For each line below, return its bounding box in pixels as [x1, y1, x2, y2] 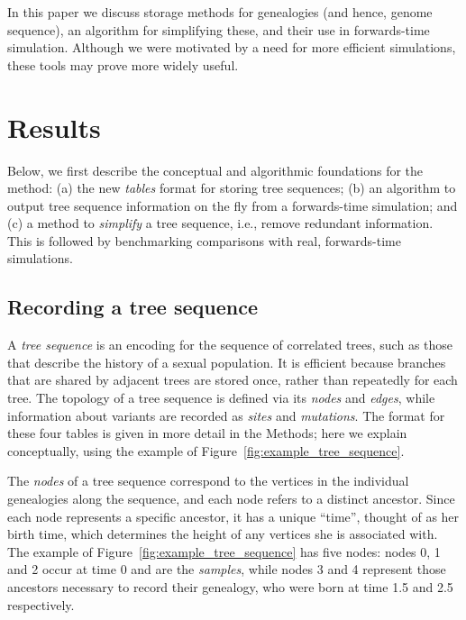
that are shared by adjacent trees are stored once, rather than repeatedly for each [7, 370, 458, 389]
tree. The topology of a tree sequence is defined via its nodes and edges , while [7, 388, 435, 407]
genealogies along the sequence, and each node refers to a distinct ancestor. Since [7, 489, 455, 508]
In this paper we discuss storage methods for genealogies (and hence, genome [7, 3, 433, 21]
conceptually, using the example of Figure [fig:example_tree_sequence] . [7, 441, 405, 460]
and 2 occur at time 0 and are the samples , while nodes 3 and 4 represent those [7, 560, 446, 579]
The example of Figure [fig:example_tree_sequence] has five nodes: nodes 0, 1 [7, 542, 441, 561]
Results [7, 108, 101, 145]
